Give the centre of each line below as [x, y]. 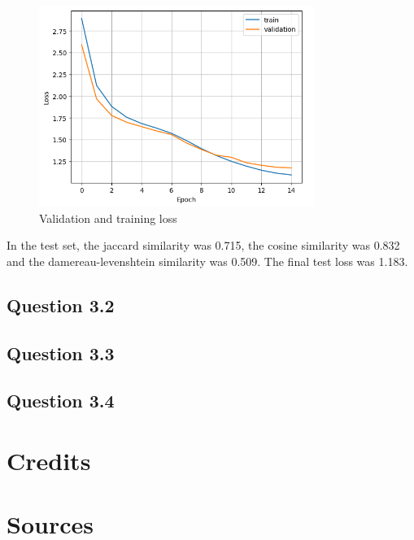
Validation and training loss [108, 218]
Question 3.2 [61, 305]
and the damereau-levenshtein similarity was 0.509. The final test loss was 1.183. [207, 261]
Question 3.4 [61, 401]
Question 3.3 [61, 353]
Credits [49, 460]
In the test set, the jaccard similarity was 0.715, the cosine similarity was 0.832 [203, 245]
